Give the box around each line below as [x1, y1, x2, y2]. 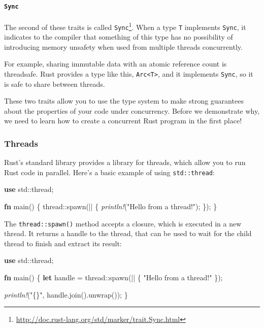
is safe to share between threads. [4, 78, 105, 89]
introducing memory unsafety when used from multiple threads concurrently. [4, 41, 243, 52]
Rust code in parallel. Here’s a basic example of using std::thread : [4, 167, 215, 177]
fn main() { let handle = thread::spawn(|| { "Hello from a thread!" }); [4, 272, 223, 283]
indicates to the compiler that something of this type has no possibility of [4, 31, 233, 42]
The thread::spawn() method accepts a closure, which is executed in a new [4, 218, 242, 228]
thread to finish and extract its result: [4, 238, 122, 248]
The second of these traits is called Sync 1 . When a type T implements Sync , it [4, 20, 246, 32]
